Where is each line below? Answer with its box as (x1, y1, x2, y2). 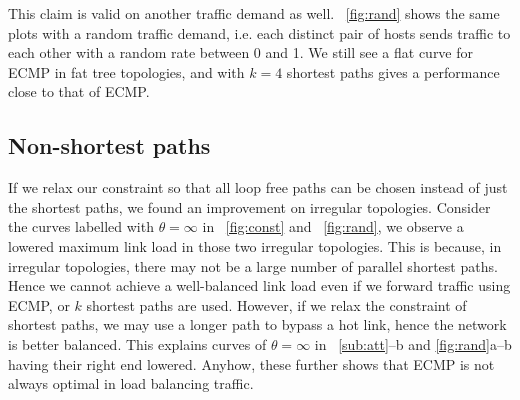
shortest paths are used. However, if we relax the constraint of (86, 294, 467, 315)
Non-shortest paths (8, 130, 211, 161)
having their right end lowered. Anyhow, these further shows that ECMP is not (8, 353, 495, 374)
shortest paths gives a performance (286, 61, 500, 82)
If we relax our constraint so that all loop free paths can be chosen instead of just (8, 177, 508, 198)
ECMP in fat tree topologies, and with (8, 61, 245, 82)
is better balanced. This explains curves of (8, 333, 267, 354)
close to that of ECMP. (8, 81, 150, 102)
